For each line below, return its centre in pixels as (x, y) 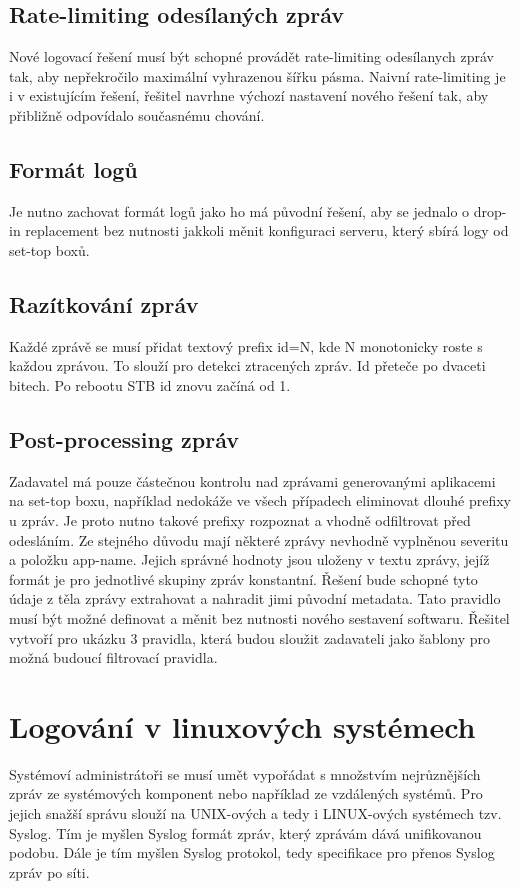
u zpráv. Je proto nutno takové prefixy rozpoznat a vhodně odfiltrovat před (240, 519)
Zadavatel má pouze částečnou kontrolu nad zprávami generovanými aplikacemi (252, 480)
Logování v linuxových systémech (242, 725)
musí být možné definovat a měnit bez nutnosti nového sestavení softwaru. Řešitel (259, 617)
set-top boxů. (49, 249)
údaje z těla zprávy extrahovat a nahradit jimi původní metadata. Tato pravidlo (255, 598)
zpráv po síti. (49, 871)
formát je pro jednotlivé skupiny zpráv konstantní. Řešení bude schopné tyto (243, 578)
